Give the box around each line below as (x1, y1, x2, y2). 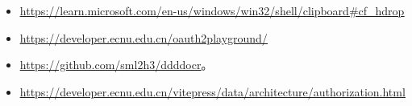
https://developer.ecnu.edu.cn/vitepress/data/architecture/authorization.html (19, 83, 406, 100)
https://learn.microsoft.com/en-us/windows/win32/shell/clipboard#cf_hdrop (19, 2, 405, 18)
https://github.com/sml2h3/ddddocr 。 (19, 56, 213, 73)
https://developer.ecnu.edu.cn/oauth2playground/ (19, 29, 268, 46)
